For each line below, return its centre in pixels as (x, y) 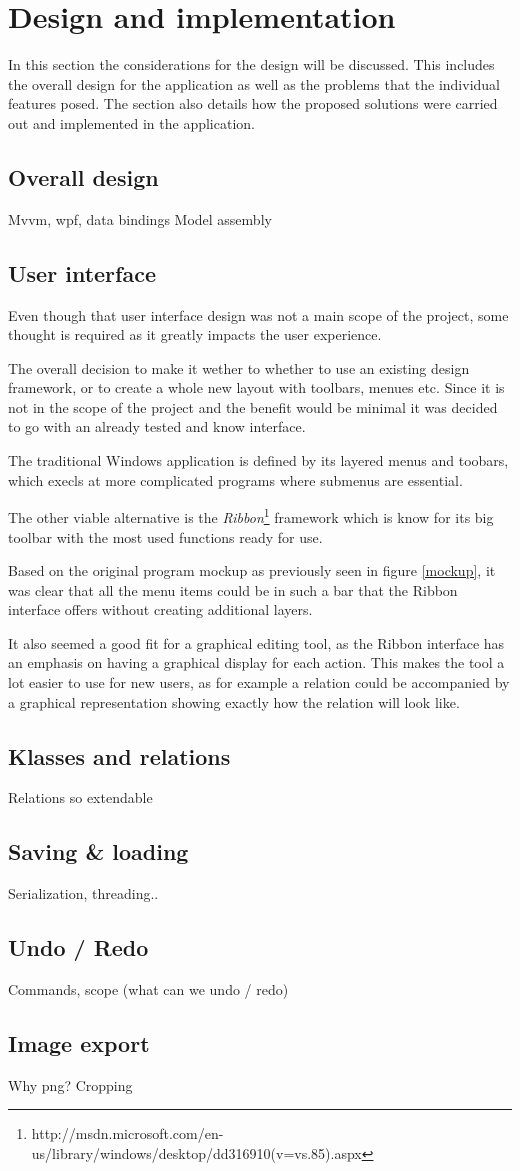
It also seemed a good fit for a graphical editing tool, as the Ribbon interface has (256, 642)
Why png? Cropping (70, 1084)
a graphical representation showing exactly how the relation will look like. (234, 701)
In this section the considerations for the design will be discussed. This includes (251, 64)
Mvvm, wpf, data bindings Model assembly (140, 218)
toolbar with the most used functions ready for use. (165, 536)
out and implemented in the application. (131, 122)
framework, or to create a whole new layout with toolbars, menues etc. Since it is (256, 387)
